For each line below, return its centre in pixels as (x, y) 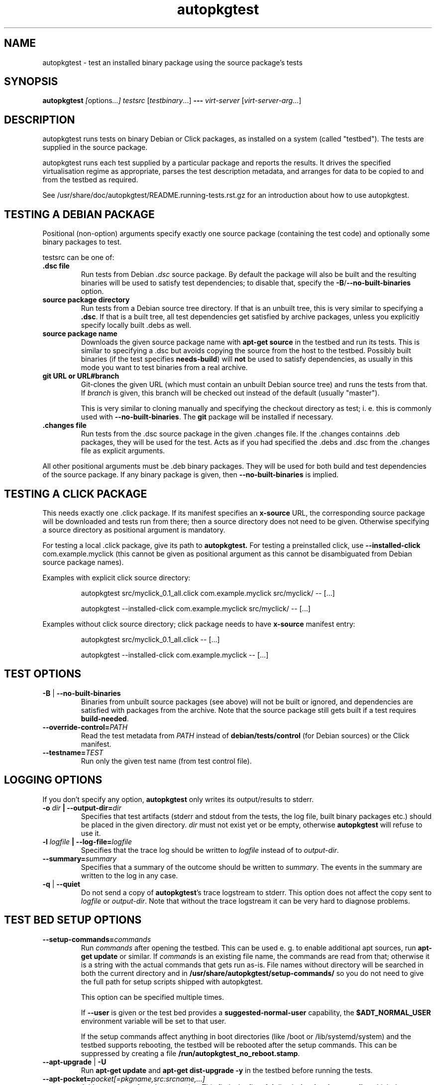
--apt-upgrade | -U (74, 1062)
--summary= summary (80, 858)
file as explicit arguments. (123, 451)
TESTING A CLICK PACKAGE (76, 494)
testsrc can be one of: (78, 258)
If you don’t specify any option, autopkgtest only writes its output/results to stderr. (178, 799)
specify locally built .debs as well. (136, 325)
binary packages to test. (82, 242)
